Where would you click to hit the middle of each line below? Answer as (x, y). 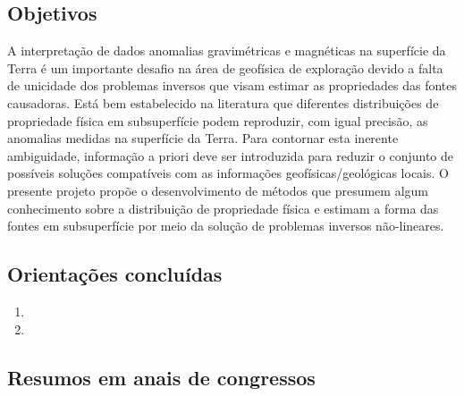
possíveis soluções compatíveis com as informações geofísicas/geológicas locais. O (228, 173)
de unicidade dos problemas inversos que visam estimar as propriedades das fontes (232, 85)
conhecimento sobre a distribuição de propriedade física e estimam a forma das (223, 208)
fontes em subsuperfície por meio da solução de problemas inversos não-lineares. (226, 226)
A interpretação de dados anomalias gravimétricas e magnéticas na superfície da (227, 51)
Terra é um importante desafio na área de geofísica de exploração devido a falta (225, 67)
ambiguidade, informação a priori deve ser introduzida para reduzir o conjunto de (230, 155)
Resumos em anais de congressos (161, 377)
